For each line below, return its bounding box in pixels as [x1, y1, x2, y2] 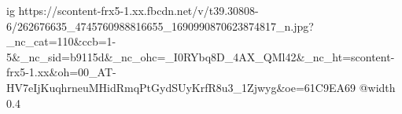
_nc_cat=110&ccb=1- [6, 33, 116, 50]
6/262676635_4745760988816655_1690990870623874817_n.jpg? [6, 17, 314, 34]
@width [359, 79, 396, 95]
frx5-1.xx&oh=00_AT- [6, 64, 116, 80]
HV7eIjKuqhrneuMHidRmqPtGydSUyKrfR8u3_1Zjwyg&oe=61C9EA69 [6, 79, 356, 95]
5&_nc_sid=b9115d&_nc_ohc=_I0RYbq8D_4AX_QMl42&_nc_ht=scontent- [6, 48, 395, 64]
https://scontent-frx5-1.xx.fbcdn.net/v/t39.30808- [18, 2, 259, 18]
